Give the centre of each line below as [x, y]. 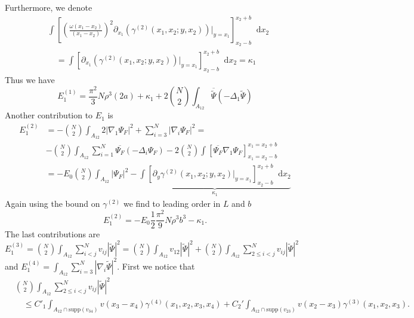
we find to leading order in [172, 204]
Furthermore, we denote [49, 7]
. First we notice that [156, 266]
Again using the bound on [52, 204]
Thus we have [30, 80]
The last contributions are [52, 234]
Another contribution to [49, 115]
